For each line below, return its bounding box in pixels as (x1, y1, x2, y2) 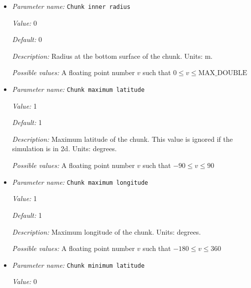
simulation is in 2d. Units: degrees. (12, 143, 117, 154)
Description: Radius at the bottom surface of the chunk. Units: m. (12, 50, 213, 61)
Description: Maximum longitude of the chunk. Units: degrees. (12, 226, 201, 237)
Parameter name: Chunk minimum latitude (12, 259, 145, 270)
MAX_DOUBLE (198, 70, 248, 77)
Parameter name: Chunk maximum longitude (12, 176, 148, 187)
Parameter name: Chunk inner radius (12, 1, 131, 11)
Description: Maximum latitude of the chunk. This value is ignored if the (12, 133, 233, 144)
